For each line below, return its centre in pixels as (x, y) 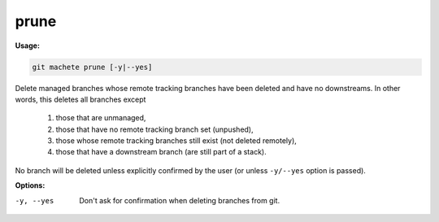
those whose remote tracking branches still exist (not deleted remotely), (176, 141)
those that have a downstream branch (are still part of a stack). (161, 152)
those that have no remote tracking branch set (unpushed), (154, 129)
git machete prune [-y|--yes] (92, 67)
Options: (30, 185)
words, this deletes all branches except (80, 99)
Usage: (28, 46)
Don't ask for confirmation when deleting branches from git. (180, 200)
